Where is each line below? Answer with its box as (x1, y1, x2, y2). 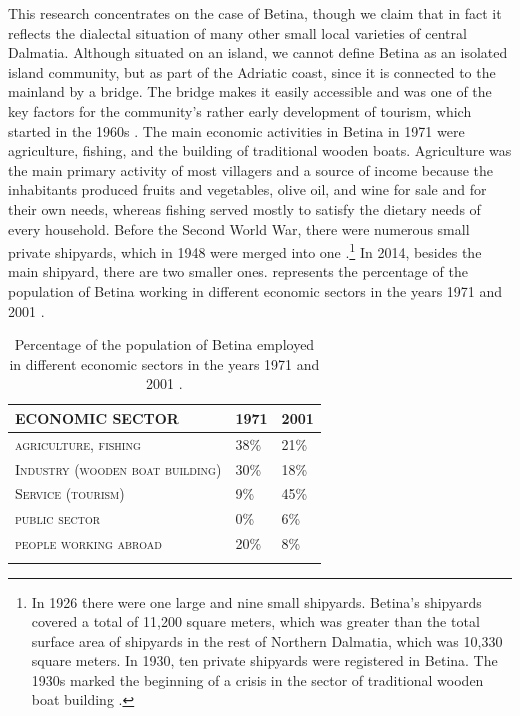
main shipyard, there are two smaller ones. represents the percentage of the (8, 261, 468, 282)
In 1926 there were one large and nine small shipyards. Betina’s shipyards (31, 591, 482, 612)
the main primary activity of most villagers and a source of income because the (8, 159, 493, 180)
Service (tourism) (15, 483, 125, 504)
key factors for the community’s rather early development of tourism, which (8, 100, 472, 121)
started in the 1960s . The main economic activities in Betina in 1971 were (8, 120, 465, 141)
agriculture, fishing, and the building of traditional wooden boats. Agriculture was (8, 140, 512, 161)
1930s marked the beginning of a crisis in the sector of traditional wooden (31, 669, 484, 690)
